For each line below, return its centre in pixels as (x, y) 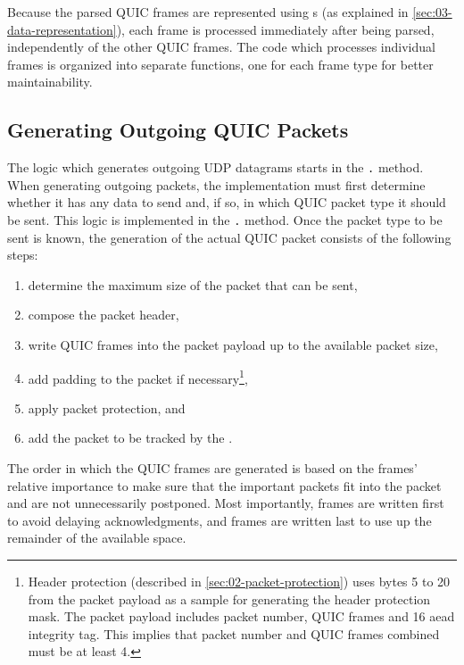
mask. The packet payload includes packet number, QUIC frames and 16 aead (241, 616)
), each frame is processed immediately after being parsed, (275, 29)
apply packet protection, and (107, 407)
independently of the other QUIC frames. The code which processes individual (221, 47)
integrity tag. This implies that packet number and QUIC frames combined (234, 633)
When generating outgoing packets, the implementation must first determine (216, 184)
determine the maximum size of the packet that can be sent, (193, 284)
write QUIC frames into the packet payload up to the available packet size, (233, 345)
